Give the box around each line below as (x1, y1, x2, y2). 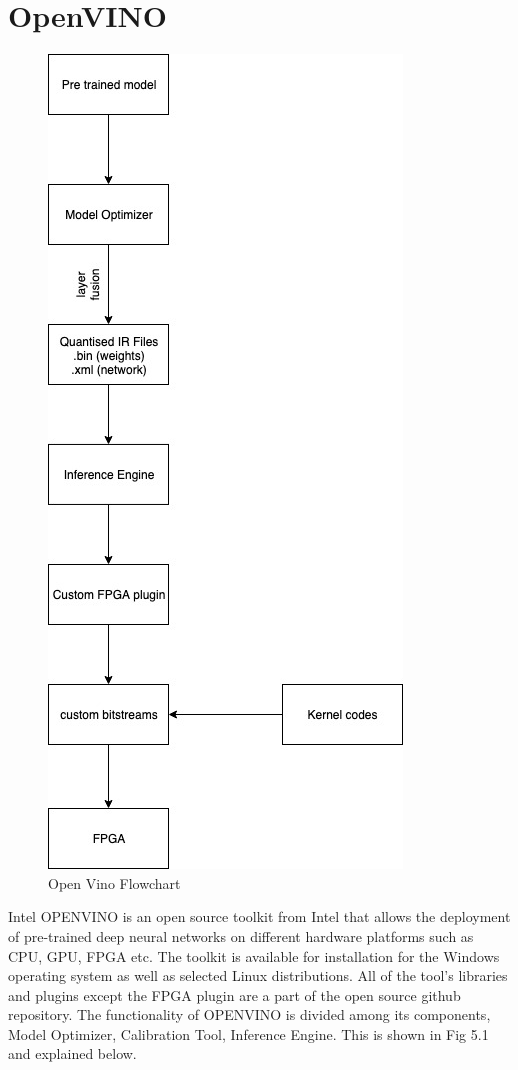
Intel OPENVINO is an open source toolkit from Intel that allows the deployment (8, 906, 511, 927)
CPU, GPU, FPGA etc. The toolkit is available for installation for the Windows (8, 945, 500, 966)
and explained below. (8, 1043, 137, 1064)
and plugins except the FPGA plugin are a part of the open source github (8, 984, 461, 1005)
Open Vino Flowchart (48, 872, 181, 893)
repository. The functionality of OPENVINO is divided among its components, (8, 1004, 491, 1025)
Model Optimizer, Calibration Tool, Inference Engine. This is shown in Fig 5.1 (8, 1023, 489, 1044)
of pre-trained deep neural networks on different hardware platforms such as (8, 925, 474, 946)
